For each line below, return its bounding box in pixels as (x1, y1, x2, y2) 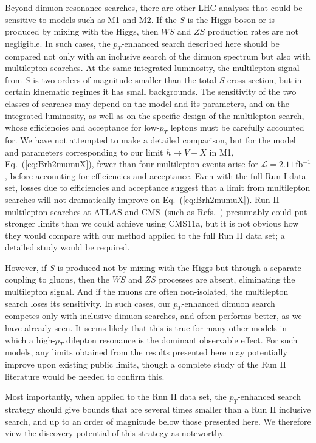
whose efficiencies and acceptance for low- (5, 121, 160, 134)
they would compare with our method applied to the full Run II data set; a (5, 228, 285, 241)
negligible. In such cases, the (5, 36, 111, 49)
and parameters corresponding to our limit (5, 145, 163, 158)
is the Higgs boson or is (187, 13, 275, 26)
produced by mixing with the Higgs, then (5, 25, 159, 38)
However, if (5, 261, 47, 273)
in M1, (209, 145, 234, 158)
